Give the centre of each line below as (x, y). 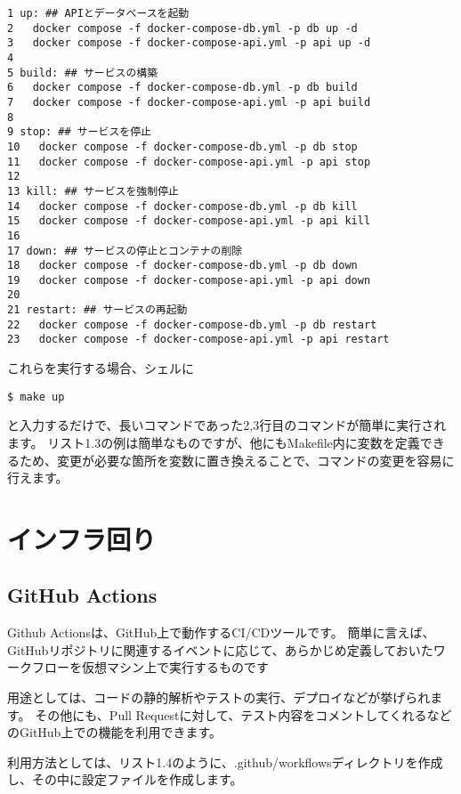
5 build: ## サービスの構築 (83, 73)
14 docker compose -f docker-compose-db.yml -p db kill (182, 206)
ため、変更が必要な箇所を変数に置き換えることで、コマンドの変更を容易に (237, 460)
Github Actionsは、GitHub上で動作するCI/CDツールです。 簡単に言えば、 (221, 632)
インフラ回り (82, 538)
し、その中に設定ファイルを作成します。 (125, 779)
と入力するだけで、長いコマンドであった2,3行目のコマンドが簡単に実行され (227, 425)
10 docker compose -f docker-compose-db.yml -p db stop (182, 146)
